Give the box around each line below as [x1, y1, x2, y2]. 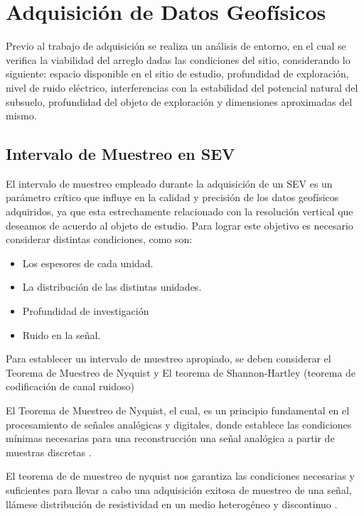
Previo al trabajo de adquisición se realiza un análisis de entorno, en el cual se [6, 38, 346, 53]
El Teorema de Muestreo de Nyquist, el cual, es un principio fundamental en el [6, 403, 350, 418]
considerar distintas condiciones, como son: [6, 232, 193, 247]
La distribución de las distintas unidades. [22, 279, 202, 294]
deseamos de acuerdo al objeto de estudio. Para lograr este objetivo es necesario [6, 217, 353, 232]
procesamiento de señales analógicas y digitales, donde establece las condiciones [6, 416, 352, 431]
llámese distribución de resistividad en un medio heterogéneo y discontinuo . [6, 496, 338, 511]
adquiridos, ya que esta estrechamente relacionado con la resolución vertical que [6, 204, 353, 219]
